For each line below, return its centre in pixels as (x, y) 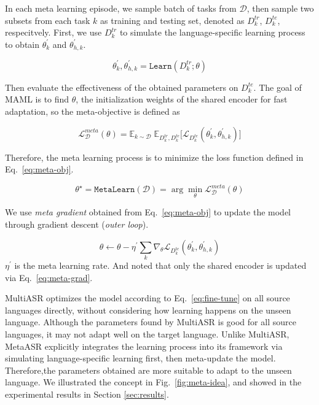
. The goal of (278, 87)
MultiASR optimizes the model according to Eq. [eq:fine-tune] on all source (148, 298)
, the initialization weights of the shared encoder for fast (182, 99)
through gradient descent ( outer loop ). (77, 224)
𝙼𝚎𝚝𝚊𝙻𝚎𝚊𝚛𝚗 (115, 190)
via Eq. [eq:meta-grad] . (49, 277)
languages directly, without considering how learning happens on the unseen (148, 310)
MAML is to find (37, 99)
